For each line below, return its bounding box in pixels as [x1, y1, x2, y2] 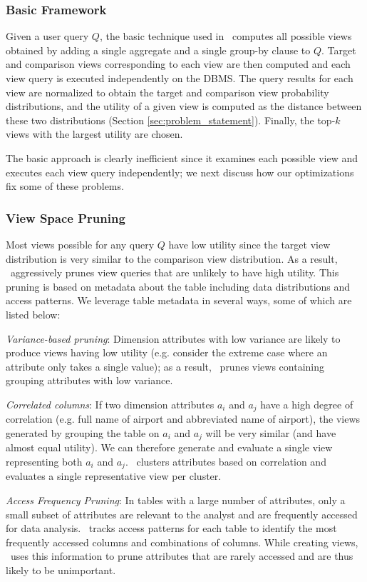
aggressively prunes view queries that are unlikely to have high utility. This [10, 265, 339, 280]
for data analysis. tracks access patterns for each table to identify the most [6, 521, 337, 536]
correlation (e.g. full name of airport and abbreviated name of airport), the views [6, 411, 361, 426]
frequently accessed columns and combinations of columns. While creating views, [6, 534, 358, 549]
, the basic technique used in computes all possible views [99, 29, 352, 44]
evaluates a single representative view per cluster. [6, 468, 222, 483]
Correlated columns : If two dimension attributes [6, 396, 214, 411]
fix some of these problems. [6, 179, 124, 194]
